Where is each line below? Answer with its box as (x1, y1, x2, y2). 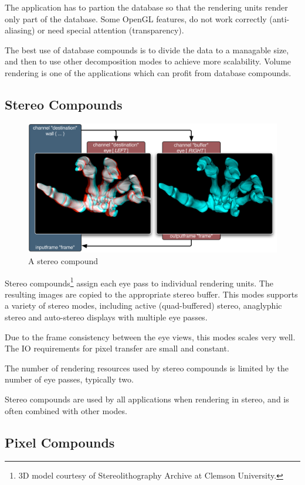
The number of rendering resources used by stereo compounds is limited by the (5, 361, 289, 374)
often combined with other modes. (5, 404, 127, 416)
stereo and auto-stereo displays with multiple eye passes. (5, 311, 208, 323)
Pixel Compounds (5, 433, 115, 451)
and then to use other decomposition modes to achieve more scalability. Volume (5, 55, 292, 67)
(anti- (269, 12, 290, 25)
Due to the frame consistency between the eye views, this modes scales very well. (5, 330, 296, 343)
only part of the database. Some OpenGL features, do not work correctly (5, 12, 267, 25)
